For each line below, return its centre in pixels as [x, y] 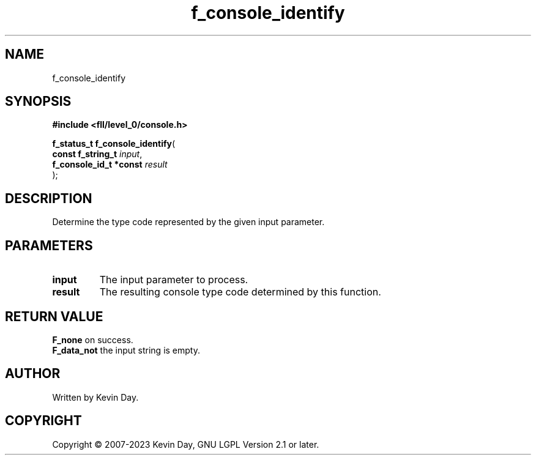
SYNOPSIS [38, 102]
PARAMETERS [49, 245]
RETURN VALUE [54, 316]
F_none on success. [93, 339]
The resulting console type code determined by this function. [240, 292]
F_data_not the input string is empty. [126, 350]
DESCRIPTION [49, 198]
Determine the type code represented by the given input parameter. [188, 222]
